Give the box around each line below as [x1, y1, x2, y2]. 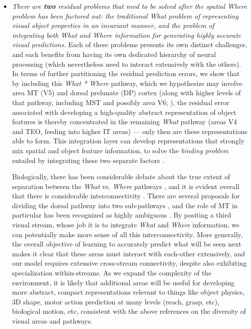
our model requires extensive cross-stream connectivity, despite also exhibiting [12, 258, 247, 268]
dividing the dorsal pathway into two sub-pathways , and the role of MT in [12, 200, 238, 210]
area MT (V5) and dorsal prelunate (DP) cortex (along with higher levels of [12, 87, 241, 98]
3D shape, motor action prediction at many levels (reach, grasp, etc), [12, 296, 220, 306]
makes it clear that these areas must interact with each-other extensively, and [12, 248, 245, 258]
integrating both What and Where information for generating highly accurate [12, 29, 241, 40]
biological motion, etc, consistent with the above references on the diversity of [12, 306, 246, 316]
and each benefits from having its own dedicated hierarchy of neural [12, 49, 216, 59]
